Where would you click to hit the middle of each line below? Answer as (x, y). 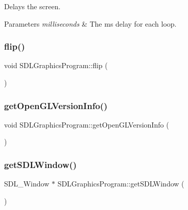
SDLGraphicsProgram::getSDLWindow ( (121, 184)
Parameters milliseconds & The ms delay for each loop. (90, 23)
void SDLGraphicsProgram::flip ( (56, 65)
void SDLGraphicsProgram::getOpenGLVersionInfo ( (87, 124)
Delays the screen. (32, 6)
